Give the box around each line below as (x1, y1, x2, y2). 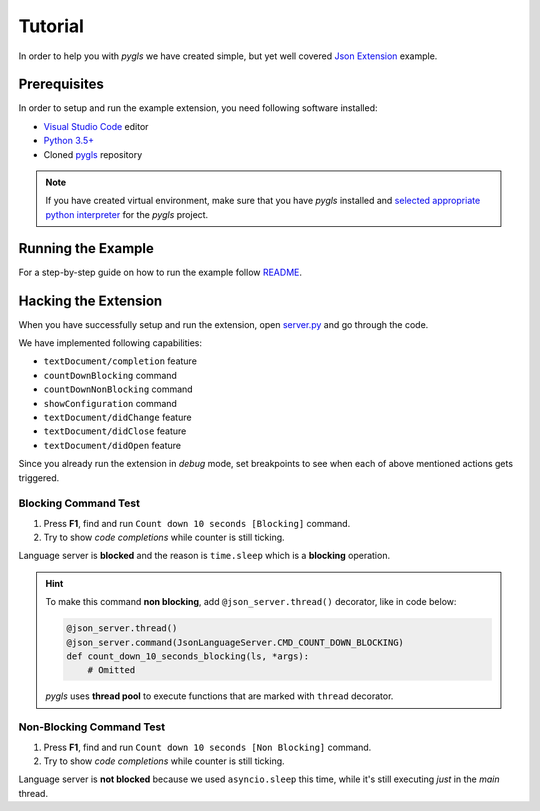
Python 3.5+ (43, 135, 95, 147)
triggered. (18, 471, 60, 484)
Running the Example (18, 240, 155, 257)
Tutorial (18, 15, 85, 37)
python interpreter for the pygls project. (45, 208, 209, 220)
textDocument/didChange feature (43, 411, 192, 423)
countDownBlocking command (43, 369, 177, 381)
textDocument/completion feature (43, 355, 197, 367)
